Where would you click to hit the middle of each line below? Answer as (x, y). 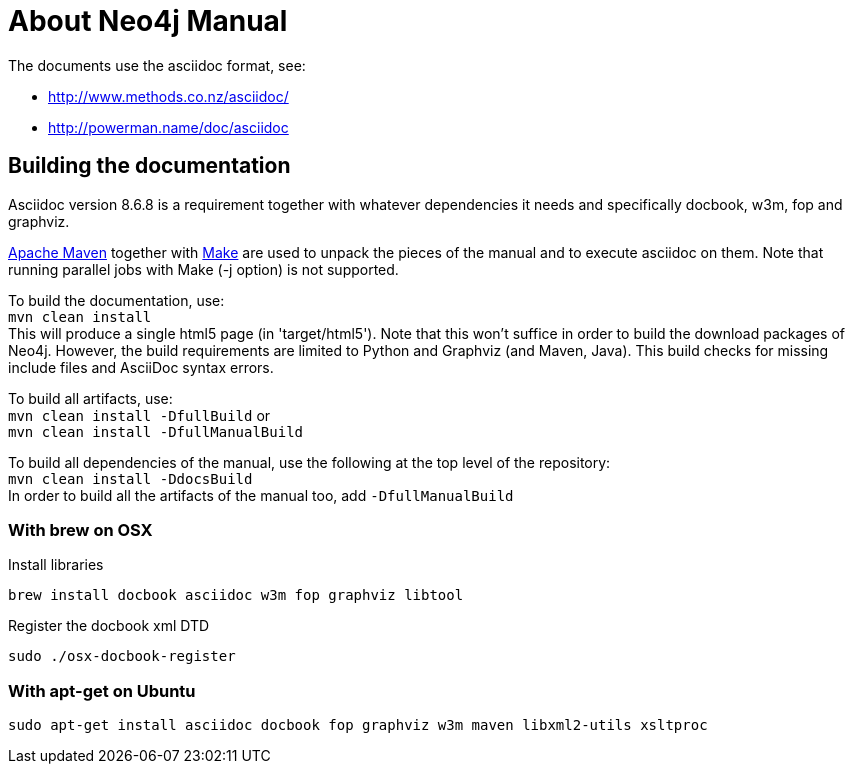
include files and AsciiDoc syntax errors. (141, 367)
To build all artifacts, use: (90, 398)
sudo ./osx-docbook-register (122, 656)
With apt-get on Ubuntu (102, 690)
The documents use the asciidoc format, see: (157, 65)
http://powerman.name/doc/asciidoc (168, 127)
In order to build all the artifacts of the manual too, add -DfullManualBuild (261, 495)
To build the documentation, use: (116, 300)
